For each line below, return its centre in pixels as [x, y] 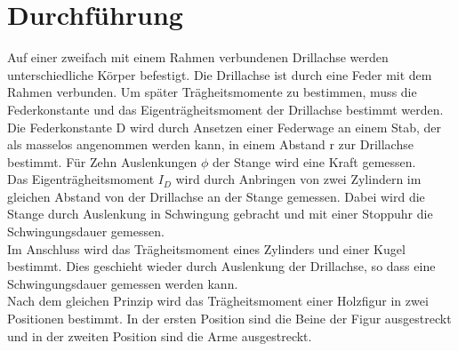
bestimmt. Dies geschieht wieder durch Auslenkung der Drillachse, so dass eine [221, 266]
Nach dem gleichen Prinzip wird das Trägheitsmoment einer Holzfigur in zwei [218, 301]
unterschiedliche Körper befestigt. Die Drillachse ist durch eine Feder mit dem [220, 74]
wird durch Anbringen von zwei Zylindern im [298, 179]
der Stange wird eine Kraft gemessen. [314, 161]
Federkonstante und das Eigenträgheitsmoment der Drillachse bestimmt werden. [225, 109]
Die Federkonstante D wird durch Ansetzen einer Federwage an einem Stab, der [225, 127]
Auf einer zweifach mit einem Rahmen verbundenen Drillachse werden [198, 57]
